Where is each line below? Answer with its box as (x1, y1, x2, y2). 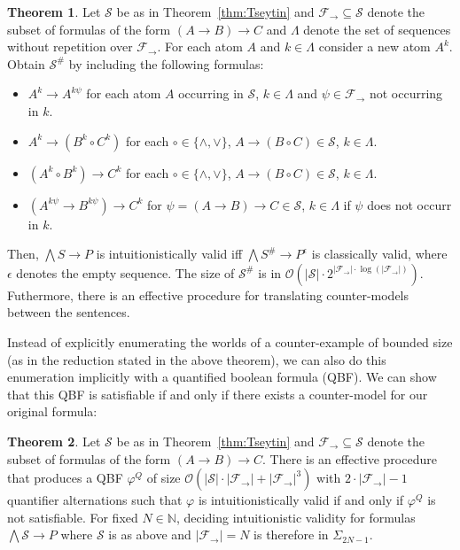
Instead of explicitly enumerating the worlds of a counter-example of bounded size (7, 332, 453, 351)
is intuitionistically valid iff (96, 244, 243, 263)
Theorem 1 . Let (7, 3, 101, 20)
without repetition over (7, 37, 133, 56)
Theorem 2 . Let (7, 431, 101, 450)
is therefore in (253, 525, 329, 544)
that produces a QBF (7, 469, 123, 487)
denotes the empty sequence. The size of (16, 263, 235, 282)
